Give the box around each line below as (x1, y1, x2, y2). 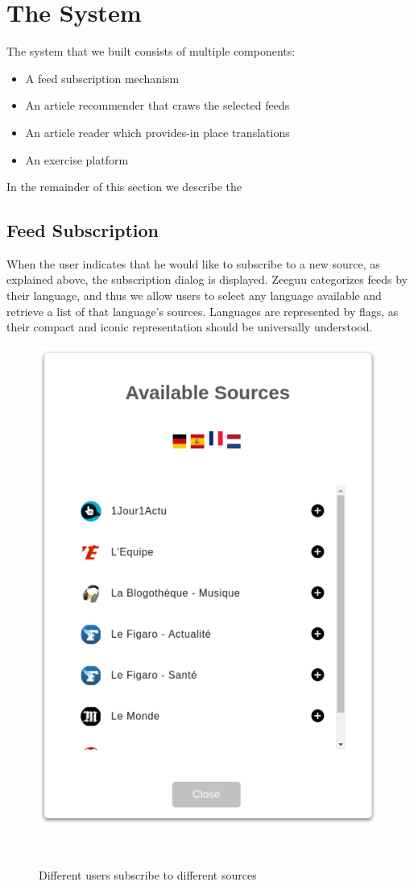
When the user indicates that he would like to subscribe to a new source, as (6, 255, 380, 272)
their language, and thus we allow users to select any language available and (6, 287, 382, 304)
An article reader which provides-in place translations (25, 123, 290, 140)
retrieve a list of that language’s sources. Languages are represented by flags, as (6, 302, 399, 319)
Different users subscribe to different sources (39, 866, 257, 883)
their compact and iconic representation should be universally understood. (6, 318, 373, 335)
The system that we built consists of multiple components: (6, 43, 296, 60)
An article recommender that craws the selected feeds (25, 97, 290, 114)
